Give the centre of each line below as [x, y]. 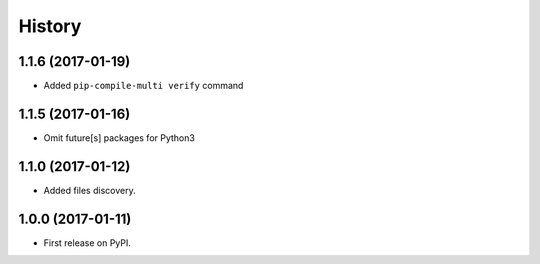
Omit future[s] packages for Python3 [119, 137]
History [50, 26]
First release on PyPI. [87, 242]
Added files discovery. [89, 190]
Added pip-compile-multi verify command [143, 86]
